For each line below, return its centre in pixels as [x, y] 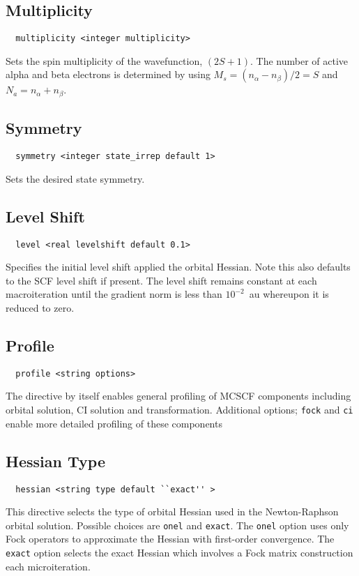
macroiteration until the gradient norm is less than [114, 294]
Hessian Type [55, 461]
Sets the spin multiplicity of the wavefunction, [104, 60]
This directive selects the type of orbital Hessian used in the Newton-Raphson [172, 511]
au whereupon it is [289, 294]
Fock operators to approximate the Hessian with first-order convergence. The [170, 539]
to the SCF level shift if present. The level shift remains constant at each [161, 280]
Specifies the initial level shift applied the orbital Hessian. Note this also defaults [178, 267]
